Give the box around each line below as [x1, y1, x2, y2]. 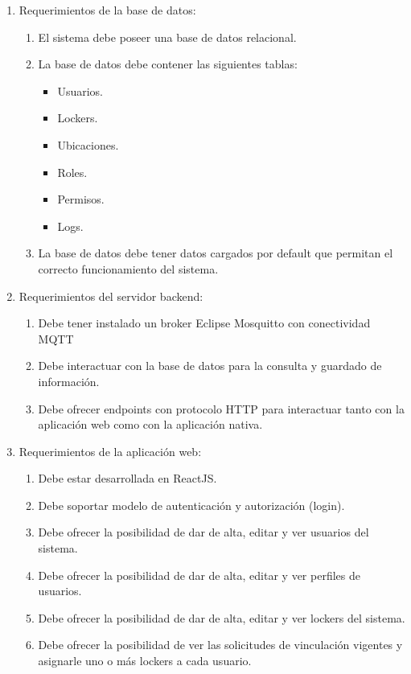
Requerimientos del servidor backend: [18, 287, 203, 304]
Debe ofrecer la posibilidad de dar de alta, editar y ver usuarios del [38, 524, 369, 540]
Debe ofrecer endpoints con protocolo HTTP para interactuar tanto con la [38, 400, 405, 417]
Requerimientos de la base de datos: [18, 2, 196, 18]
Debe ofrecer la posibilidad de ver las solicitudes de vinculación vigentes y [38, 636, 403, 653]
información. [38, 372, 100, 389]
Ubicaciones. [57, 136, 119, 153]
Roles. [57, 163, 88, 180]
